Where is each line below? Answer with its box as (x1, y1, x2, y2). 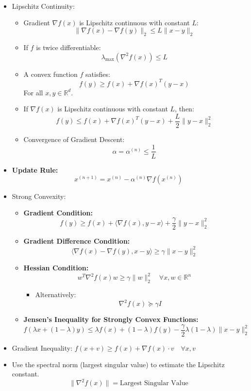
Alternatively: (35, 289, 76, 300)
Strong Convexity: (12, 191, 66, 201)
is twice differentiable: (36, 42, 101, 52)
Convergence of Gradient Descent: (23, 134, 125, 144)
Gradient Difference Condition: (23, 236, 130, 246)
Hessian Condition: (23, 263, 89, 273)
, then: (175, 104, 194, 114)
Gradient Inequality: (12, 342, 73, 353)
